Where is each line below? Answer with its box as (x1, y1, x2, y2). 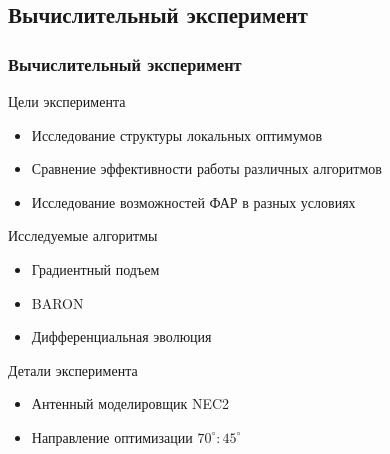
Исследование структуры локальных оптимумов (31, 124, 323, 145)
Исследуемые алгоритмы (8, 225, 158, 246)
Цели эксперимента (8, 91, 126, 111)
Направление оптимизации (31, 426, 193, 447)
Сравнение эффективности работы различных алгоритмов (31, 158, 382, 179)
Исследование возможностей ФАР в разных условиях (31, 191, 356, 212)
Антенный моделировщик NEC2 (31, 393, 230, 414)
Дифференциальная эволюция (31, 326, 212, 347)
